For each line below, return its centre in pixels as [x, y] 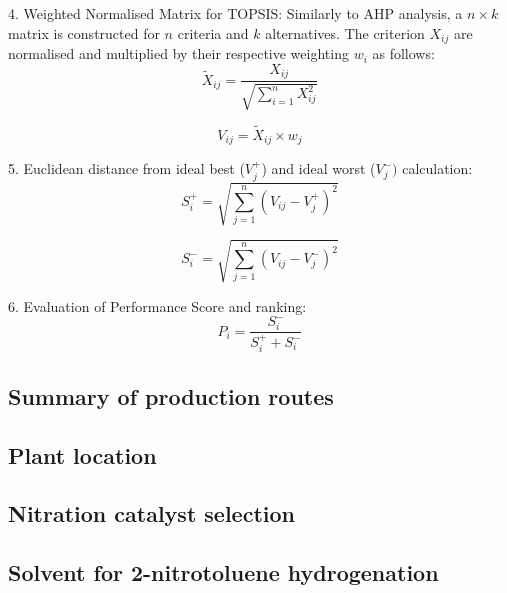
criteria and [213, 32]
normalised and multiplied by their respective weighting [178, 53]
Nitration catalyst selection [151, 513]
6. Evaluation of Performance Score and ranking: [157, 305]
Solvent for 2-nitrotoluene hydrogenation [223, 572]
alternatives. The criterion [345, 32]
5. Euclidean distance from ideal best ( [126, 168]
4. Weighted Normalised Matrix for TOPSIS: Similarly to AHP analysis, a [235, 13]
